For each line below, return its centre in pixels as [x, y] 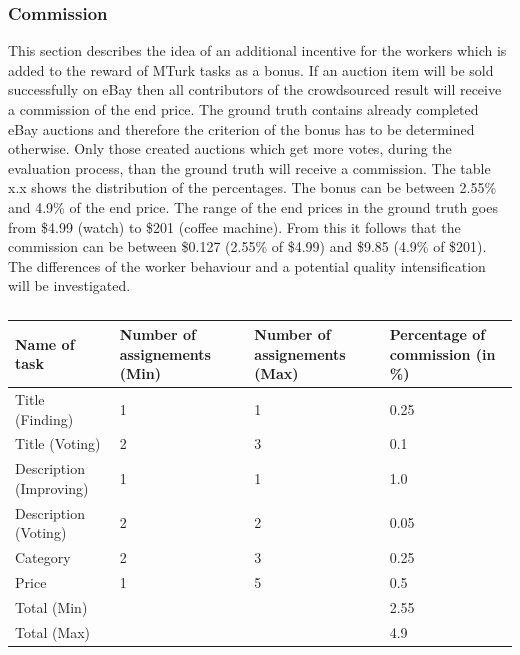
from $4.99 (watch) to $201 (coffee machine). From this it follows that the [234, 226]
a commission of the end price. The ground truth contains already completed [243, 109]
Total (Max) [53, 631]
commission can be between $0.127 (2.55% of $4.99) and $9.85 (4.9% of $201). [247, 246]
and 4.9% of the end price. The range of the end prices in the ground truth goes [253, 206]
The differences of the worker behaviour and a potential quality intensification [247, 265]
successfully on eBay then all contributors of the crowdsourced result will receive [255, 89]
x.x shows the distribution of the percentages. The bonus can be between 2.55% [252, 187]
